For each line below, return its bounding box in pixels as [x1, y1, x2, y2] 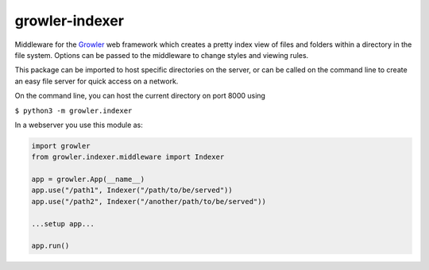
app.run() [31, 241, 70, 250]
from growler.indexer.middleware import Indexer [31, 152, 225, 162]
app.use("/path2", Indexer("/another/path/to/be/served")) [31, 197, 266, 206]
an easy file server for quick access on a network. [14, 76, 179, 86]
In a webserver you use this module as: [14, 120, 143, 129]
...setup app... [31, 219, 95, 228]
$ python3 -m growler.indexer [14, 106, 133, 115]
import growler [31, 141, 91, 150]
